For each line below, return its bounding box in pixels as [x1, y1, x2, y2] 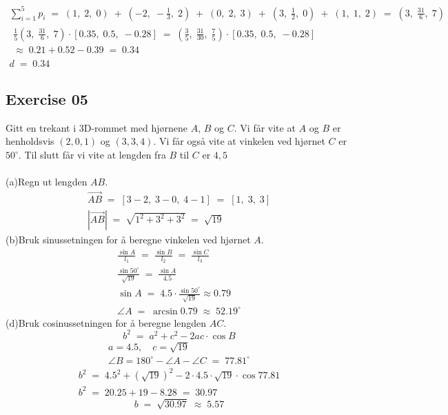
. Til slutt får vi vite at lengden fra [18, 148, 166, 162]
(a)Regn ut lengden [6, 174, 88, 189]
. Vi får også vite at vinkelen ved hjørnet [153, 134, 325, 148]
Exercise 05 [6, 88, 88, 110]
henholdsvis [6, 134, 54, 148]
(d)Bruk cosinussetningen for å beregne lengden [6, 315, 207, 330]
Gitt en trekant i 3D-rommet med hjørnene [6, 120, 188, 134]
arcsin [152, 306, 178, 316]
